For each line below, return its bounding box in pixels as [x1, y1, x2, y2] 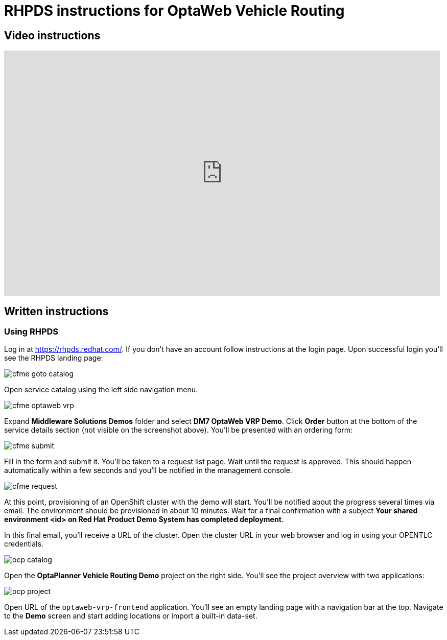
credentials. [4, 539, 43, 549]
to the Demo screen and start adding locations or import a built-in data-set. [4, 611, 257, 621]
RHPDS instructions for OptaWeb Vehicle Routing [4, 2, 345, 19]
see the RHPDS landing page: [4, 353, 103, 363]
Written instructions [4, 304, 109, 318]
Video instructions [4, 29, 101, 42]
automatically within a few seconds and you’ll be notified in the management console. [4, 466, 292, 475]
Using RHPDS [4, 326, 59, 337]
